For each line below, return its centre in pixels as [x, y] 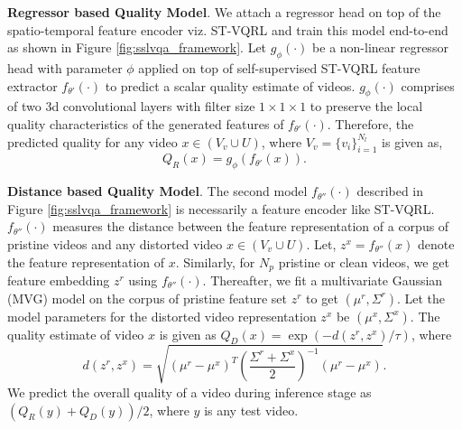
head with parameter [65, 67]
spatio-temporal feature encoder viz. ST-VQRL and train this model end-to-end [228, 29]
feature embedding [59, 280]
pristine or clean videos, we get [364, 261]
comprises [428, 85]
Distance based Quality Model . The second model [157, 191]
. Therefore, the [370, 123]
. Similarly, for [215, 261]
